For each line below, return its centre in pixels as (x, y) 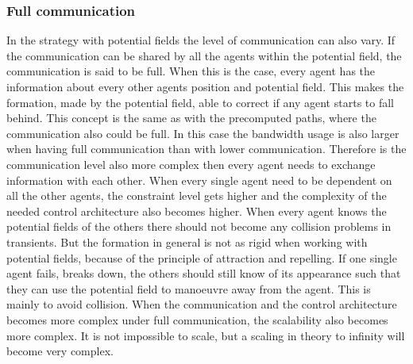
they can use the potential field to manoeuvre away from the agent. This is (189, 288)
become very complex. (60, 351)
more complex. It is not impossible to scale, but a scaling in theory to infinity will (206, 335)
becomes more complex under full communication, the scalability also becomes (197, 319)
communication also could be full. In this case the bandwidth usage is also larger (203, 133)
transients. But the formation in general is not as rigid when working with (187, 241)
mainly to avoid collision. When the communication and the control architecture (202, 304)
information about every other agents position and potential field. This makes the (205, 86)
